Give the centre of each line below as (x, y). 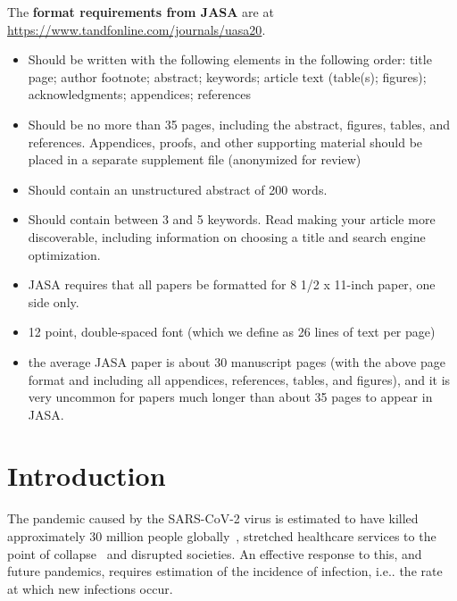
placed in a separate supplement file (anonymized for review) (195, 159)
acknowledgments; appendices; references (139, 94)
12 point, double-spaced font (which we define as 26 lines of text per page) (232, 332)
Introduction (87, 476)
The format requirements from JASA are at (141, 12)
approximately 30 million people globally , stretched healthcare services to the (222, 536)
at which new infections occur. (90, 588)
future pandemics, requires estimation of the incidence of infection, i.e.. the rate (225, 571)
